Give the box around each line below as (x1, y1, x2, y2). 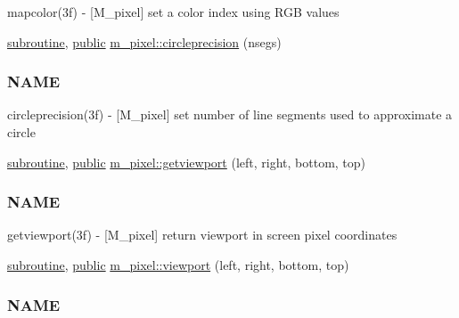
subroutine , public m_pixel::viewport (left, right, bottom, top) (7, 256, 349, 273)
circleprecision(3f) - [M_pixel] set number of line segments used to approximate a (7, 105, 453, 124)
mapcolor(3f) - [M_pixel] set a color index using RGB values (7, 3, 340, 20)
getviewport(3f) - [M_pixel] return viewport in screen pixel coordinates (7, 225, 398, 244)
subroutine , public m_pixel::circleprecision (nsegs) (7, 32, 282, 51)
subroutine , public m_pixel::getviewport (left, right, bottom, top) (7, 152, 366, 171)
